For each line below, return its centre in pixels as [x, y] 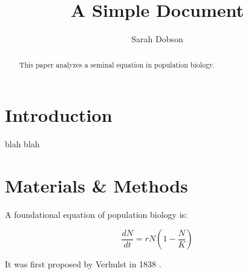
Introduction [59, 115]
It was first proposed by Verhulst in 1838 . [83, 264]
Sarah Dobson [157, 39]
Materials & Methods [96, 185]
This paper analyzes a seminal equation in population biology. [117, 64]
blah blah [22, 144]
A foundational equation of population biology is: [96, 214]
